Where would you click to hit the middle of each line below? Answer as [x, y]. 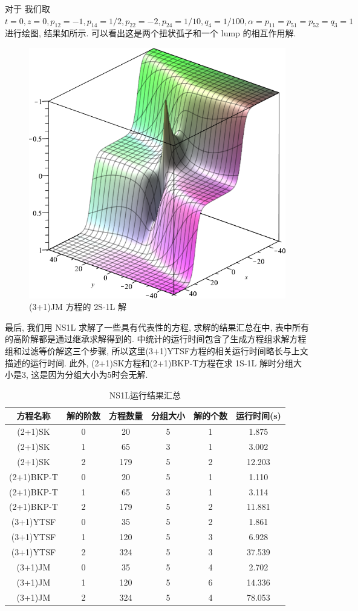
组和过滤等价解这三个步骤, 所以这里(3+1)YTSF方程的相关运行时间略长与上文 [157, 351]
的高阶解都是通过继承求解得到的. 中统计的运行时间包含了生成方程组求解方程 [156, 339]
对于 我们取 [28, 8]
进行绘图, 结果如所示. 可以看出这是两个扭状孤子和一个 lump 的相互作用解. [151, 33]
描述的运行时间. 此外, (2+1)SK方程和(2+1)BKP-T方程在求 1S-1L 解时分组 [149, 362]
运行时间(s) [258, 416]
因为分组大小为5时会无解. [98, 375]
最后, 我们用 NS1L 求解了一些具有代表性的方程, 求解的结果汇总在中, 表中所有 [157, 327]
